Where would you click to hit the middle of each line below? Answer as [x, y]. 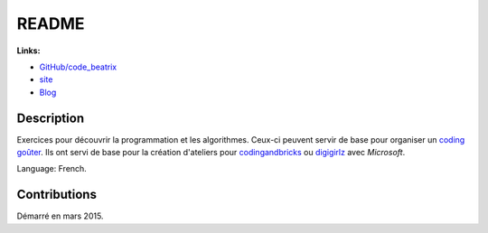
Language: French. [52, 169]
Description [51, 118]
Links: [28, 51]
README [51, 23]
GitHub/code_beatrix [78, 67]
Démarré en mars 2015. [60, 216]
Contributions [56, 195]
